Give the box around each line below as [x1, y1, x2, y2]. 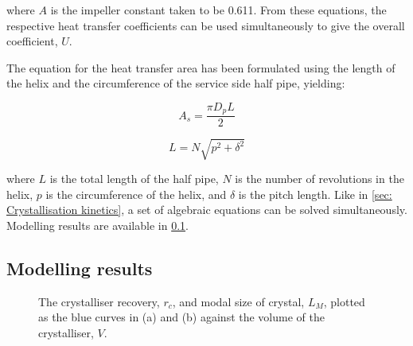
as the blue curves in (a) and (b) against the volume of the [38, 309, 325, 325]
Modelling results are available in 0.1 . [6, 216, 189, 233]
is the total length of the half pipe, [49, 170, 219, 186]
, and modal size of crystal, [172, 293, 305, 309]
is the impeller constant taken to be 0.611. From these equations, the [50, 2, 387, 17]
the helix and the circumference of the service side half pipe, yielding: [6, 75, 345, 91]
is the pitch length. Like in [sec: [238, 185, 392, 202]
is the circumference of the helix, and [45, 185, 227, 202]
